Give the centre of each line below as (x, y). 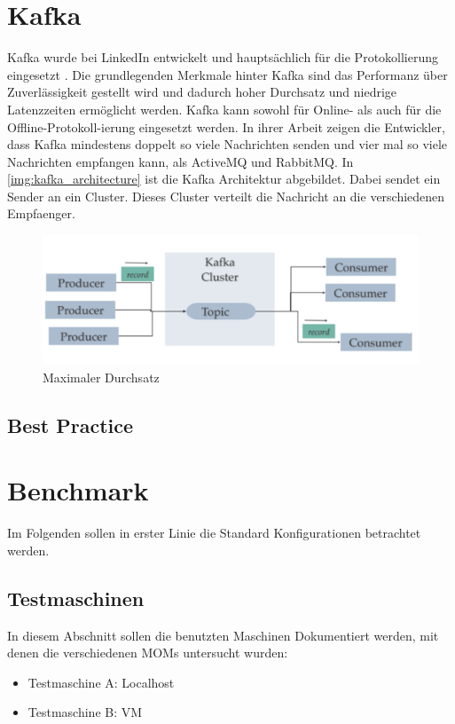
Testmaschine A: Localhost (101, 682)
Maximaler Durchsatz (101, 377)
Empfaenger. (41, 213)
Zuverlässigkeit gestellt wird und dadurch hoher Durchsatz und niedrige (202, 92)
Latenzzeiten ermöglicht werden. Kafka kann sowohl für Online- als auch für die (224, 109)
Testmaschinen (76, 598)
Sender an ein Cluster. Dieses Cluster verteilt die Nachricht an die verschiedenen (226, 196)
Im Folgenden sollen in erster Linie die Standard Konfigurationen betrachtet (214, 533)
